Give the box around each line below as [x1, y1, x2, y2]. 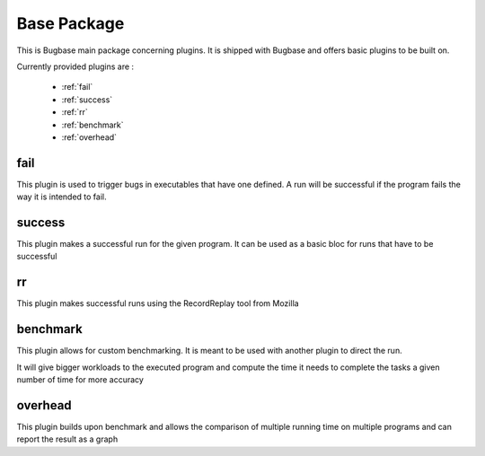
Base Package [16, 13, 125, 33]
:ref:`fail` [61, 82, 93, 92]
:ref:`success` [61, 94, 113, 105]
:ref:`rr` [61, 107, 89, 118]
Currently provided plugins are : [16, 61, 135, 72]
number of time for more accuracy [16, 374, 144, 385]
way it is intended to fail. [16, 191, 107, 202]
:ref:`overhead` [61, 131, 117, 143]
